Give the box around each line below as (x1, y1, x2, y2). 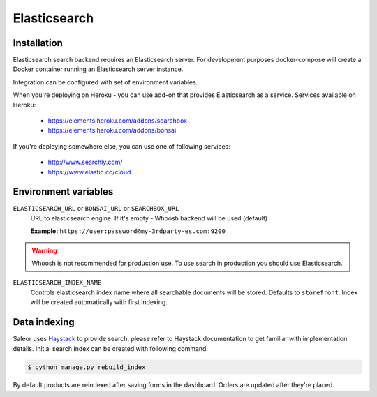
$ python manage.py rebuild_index (27, 363, 146, 371)
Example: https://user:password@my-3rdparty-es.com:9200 (30, 227, 226, 235)
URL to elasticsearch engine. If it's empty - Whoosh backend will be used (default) (30, 214, 268, 223)
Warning (31, 246, 57, 255)
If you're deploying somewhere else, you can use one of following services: (13, 142, 230, 150)
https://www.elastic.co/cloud (47, 167, 131, 176)
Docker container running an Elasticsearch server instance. (13, 65, 184, 73)
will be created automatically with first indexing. (30, 298, 168, 306)
